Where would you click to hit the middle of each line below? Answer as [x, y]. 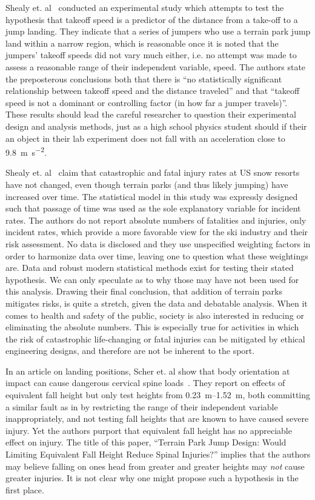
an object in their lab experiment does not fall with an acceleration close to [145, 138]
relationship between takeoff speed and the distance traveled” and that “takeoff [153, 91]
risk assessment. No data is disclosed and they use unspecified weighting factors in [158, 243]
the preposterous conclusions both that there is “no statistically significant [144, 78]
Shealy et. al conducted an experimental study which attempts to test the [145, 7]
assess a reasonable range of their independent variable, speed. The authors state [156, 66]
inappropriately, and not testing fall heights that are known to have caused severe [157, 418]
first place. [25, 489]
